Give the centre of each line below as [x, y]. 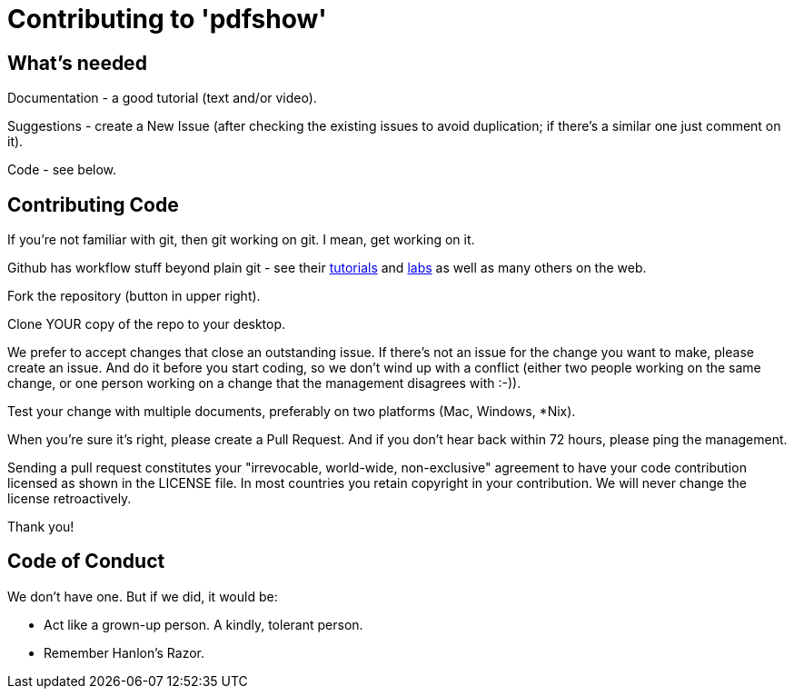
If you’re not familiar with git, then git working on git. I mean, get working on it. [241, 240]
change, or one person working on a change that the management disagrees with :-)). [264, 383]
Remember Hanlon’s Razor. [124, 652]
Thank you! [41, 527]
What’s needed [77, 63]
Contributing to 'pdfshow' [167, 19]
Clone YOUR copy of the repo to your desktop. [147, 324]
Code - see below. [62, 170]
